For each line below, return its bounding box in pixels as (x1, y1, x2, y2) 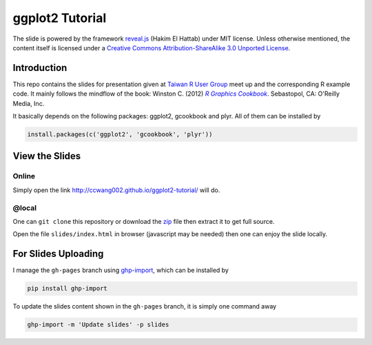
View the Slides (12, 150, 81, 162)
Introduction (12, 62, 68, 74)
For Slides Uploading (12, 248, 104, 260)
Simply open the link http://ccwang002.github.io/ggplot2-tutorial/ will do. (12, 186, 220, 194)
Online (12, 171, 36, 181)
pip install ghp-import (27, 284, 108, 293)
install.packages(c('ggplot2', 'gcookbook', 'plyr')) (27, 131, 213, 138)
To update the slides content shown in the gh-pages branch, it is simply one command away (12, 302, 277, 311)
